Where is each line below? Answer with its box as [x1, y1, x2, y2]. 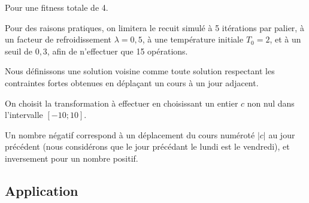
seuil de [5, 44, 32, 57]
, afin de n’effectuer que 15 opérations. [47, 44, 188, 57]
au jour [268, 128, 295, 141]
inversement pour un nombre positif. [5, 152, 138, 164]
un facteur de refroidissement [5, 33, 111, 46]
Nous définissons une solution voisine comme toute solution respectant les [5, 65, 275, 77]
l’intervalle [5, 108, 43, 121]
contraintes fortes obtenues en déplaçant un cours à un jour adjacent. [5, 76, 259, 89]
